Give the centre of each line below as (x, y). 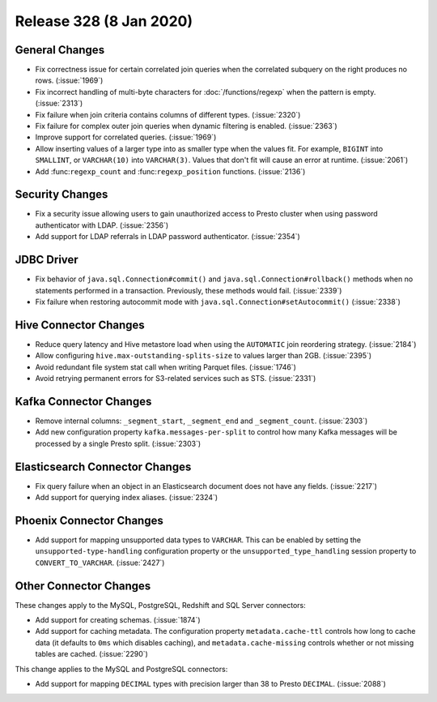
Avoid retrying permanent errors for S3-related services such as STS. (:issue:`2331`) (176, 379)
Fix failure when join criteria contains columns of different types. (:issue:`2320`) (168, 114)
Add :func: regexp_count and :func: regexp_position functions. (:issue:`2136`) (170, 171)
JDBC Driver (47, 260)
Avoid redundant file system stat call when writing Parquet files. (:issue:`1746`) (166, 367)
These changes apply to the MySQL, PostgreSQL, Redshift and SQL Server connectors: (161, 605)
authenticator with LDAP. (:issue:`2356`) (102, 225)
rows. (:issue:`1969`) (69, 80)
